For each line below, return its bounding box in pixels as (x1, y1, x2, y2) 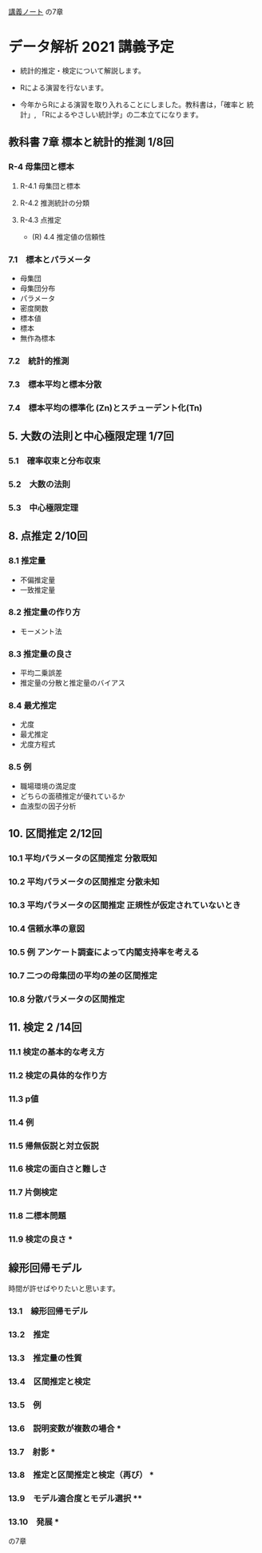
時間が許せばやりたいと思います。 (8, 1284, 120, 1293)
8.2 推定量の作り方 (8, 606, 81, 618)
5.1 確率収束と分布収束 (8, 455, 101, 466)
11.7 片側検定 (8, 1187, 58, 1198)
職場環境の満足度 (19, 781, 77, 791)
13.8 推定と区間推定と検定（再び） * (8, 1469, 154, 1480)
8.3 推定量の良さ (8, 648, 73, 659)
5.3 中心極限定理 (8, 502, 78, 513)
